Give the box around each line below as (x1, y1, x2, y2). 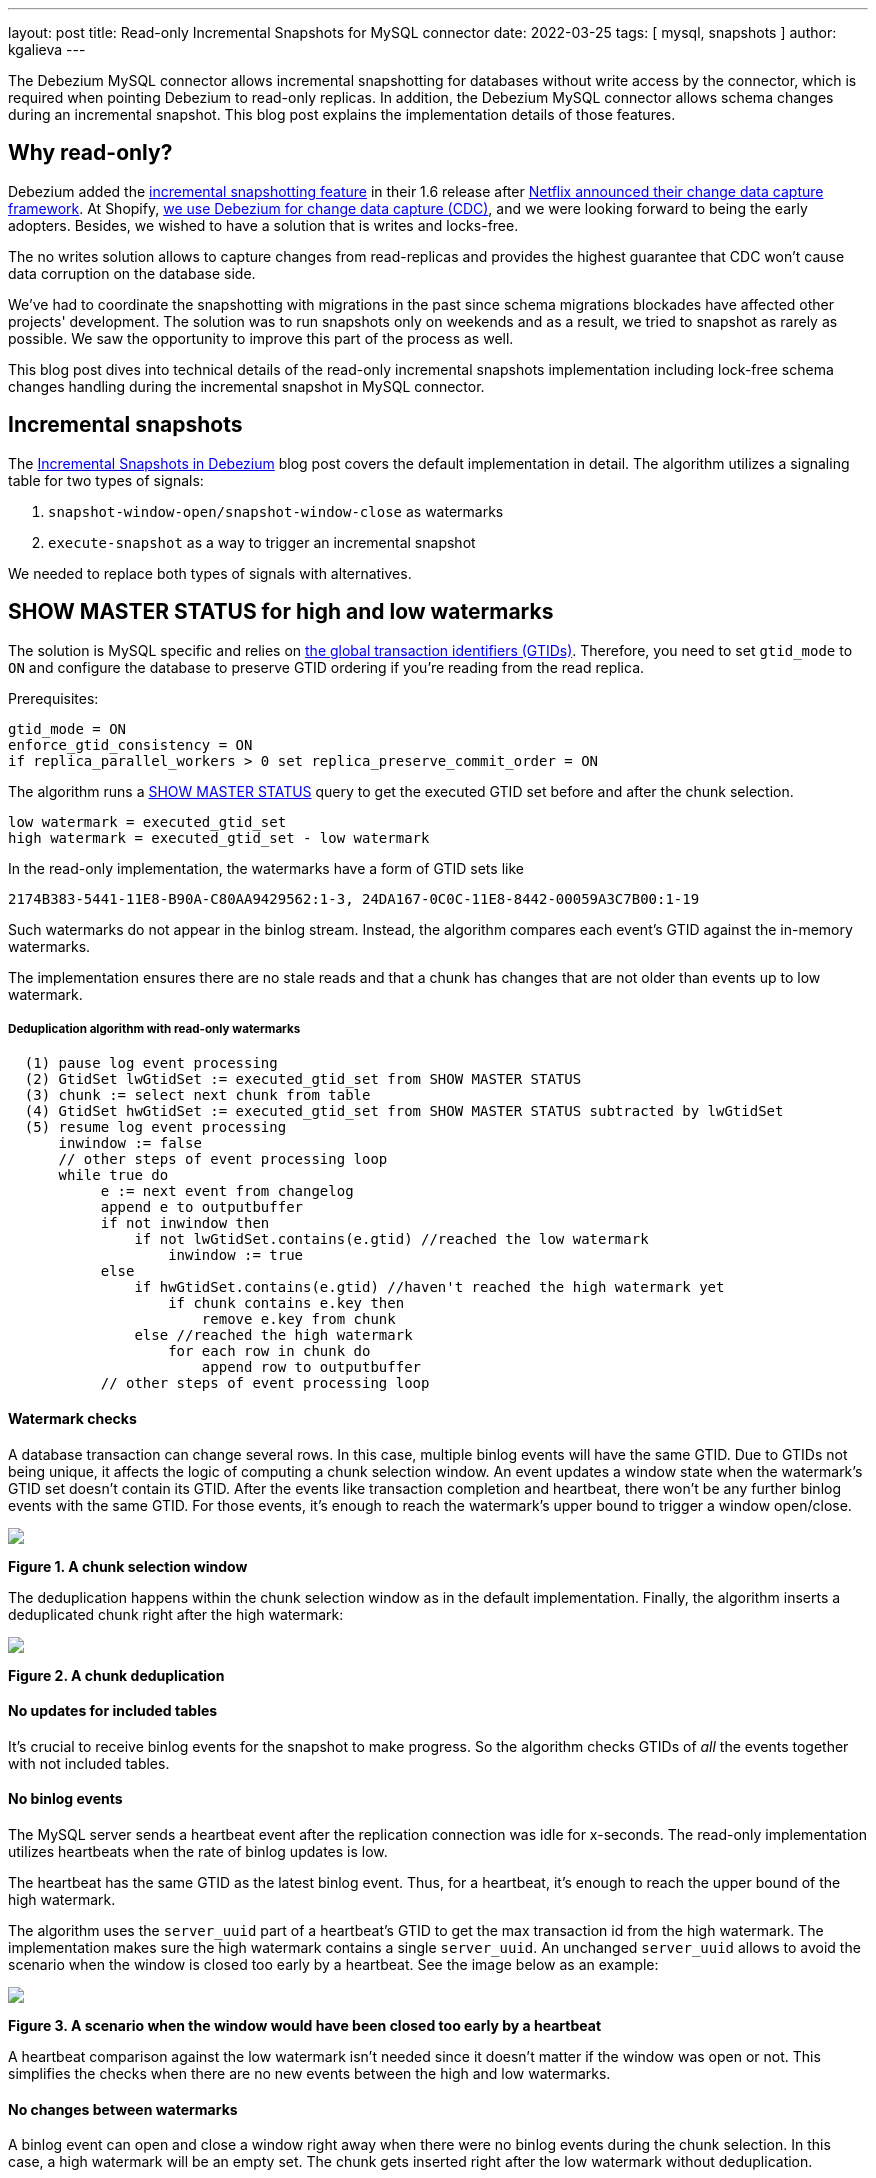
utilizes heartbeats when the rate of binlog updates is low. (8, 1842, 388, 1860)
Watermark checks (8, 1409, 137, 1427)
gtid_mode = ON (8, 720, 127, 737)
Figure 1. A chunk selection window (8, 1557, 248, 1575)
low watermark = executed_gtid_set (8, 813, 287, 830)
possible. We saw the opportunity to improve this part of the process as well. (8, 329, 514, 347)
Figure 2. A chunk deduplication (8, 1666, 225, 1684)
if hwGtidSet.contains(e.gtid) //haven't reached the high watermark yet (134, 1279, 725, 1296)
